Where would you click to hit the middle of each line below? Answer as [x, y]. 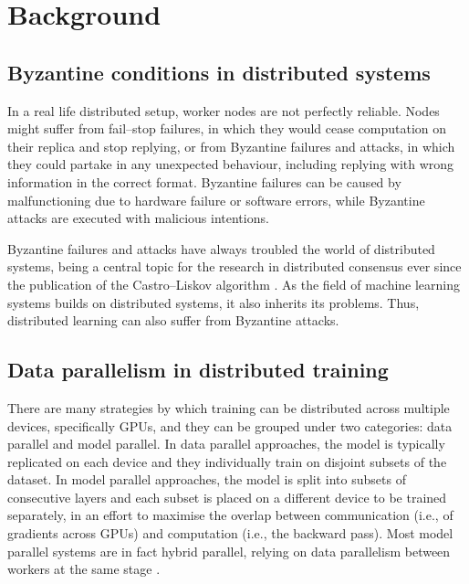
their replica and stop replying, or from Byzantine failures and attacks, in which [231, 146]
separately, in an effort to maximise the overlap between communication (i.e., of [230, 515]
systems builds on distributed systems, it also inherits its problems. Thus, [214, 302]
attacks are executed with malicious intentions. [138, 218]
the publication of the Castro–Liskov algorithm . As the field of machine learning [234, 284]
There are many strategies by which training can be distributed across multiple [229, 407]
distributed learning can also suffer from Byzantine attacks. [173, 320]
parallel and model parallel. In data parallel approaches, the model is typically [226, 444]
